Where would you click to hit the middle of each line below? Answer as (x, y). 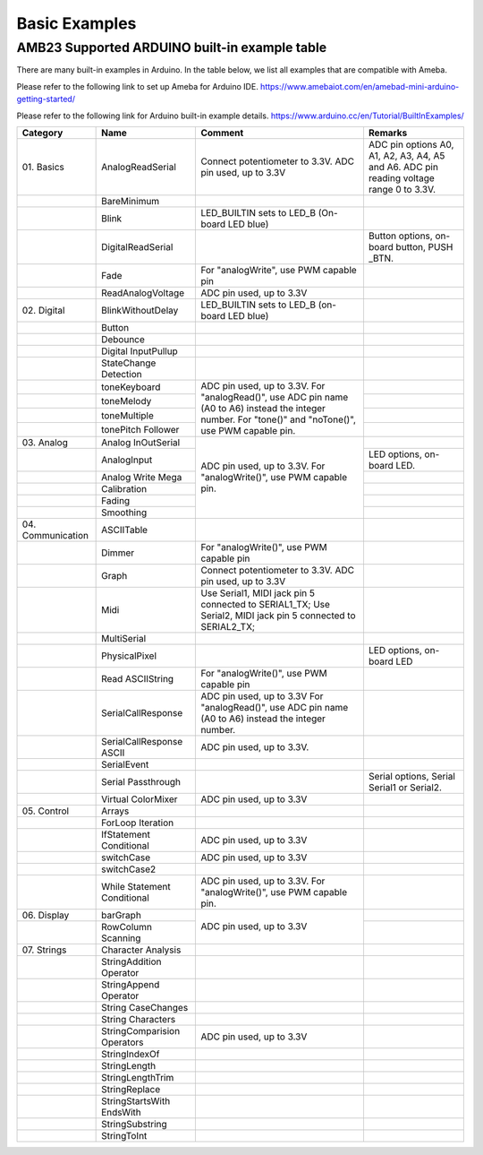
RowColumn (127, 927)
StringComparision (141, 1030)
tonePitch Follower (140, 429)
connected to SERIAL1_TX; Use (266, 604)
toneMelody (127, 401)
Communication (55, 535)
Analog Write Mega (142, 477)
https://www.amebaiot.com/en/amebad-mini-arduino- (360, 86)
